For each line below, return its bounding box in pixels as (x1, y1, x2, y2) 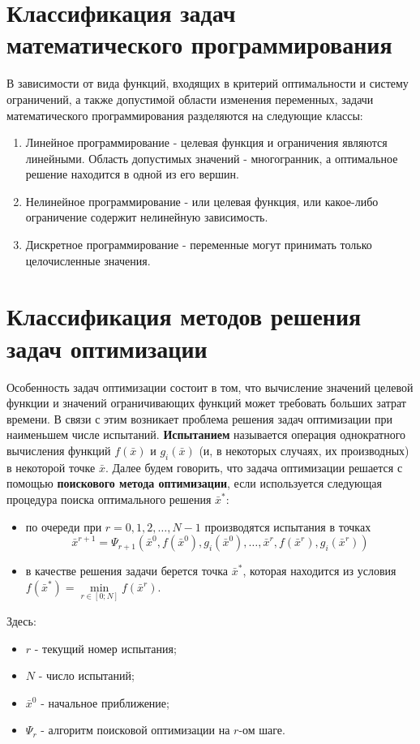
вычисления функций (6, 441, 111, 458)
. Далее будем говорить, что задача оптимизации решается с (105, 458, 403, 475)
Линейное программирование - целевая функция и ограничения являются (25, 134, 388, 151)
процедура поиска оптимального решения (6, 490, 212, 507)
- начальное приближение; (41, 694, 169, 711)
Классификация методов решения (6, 299, 362, 333)
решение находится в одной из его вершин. (25, 166, 239, 183)
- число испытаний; (38, 667, 135, 684)
